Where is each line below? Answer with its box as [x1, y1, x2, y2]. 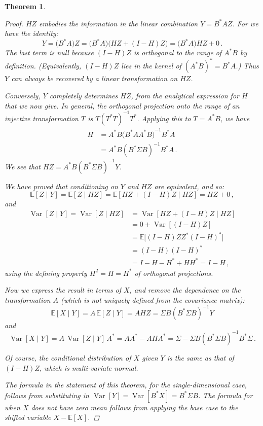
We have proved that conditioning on [5, 181, 118, 191]
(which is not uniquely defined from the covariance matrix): [61, 294, 245, 305]
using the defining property [5, 267, 87, 278]
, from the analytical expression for [131, 90, 239, 100]
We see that [5, 161, 41, 171]
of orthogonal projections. [134, 267, 213, 278]
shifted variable [5, 412, 51, 422]
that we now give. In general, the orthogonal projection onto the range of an [5, 100, 240, 111]
